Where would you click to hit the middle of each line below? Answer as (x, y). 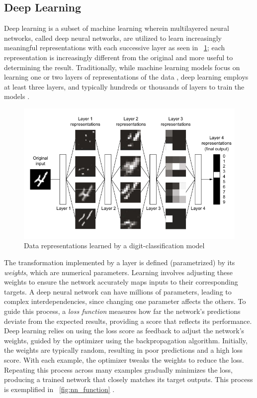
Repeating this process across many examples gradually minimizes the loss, (118, 369)
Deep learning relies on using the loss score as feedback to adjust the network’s (124, 331)
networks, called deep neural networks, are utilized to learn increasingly (113, 38)
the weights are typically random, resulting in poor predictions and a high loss (124, 350)
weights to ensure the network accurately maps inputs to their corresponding (121, 282)
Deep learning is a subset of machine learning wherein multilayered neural (117, 28)
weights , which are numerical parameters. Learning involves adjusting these (119, 272)
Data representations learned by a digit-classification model (114, 246)
